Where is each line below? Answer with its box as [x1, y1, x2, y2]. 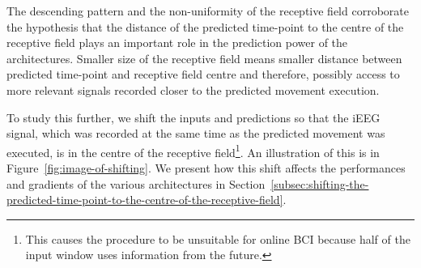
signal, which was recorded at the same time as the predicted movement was [6, 125, 385, 142]
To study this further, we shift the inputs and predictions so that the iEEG [6, 108, 381, 125]
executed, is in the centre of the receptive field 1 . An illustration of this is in [6, 141, 380, 160]
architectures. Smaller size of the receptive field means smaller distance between [6, 49, 402, 66]
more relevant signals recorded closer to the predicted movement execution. [6, 81, 380, 98]
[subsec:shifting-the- [270, 175, 369, 192]
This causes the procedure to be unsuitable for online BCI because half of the [25, 230, 410, 247]
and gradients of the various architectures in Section [6, 175, 266, 192]
